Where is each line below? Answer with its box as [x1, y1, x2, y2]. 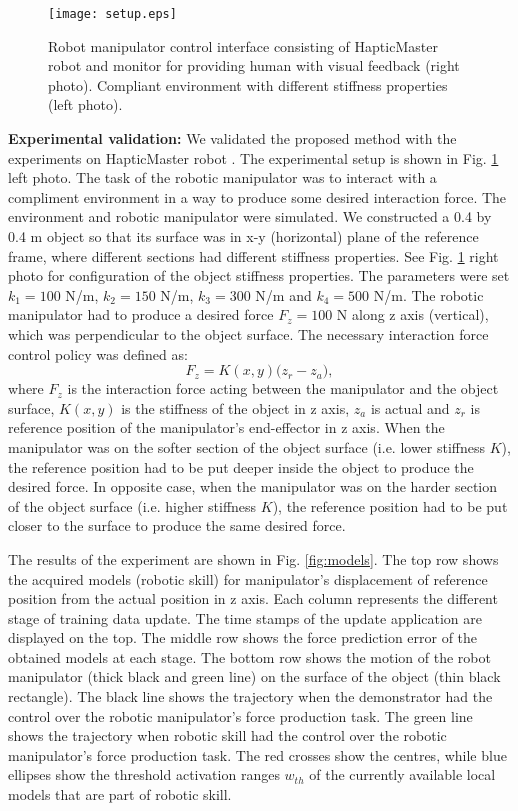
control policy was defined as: [8, 343, 188, 364]
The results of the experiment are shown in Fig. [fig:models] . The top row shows [8, 548, 499, 569]
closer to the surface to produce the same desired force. [8, 515, 346, 536]
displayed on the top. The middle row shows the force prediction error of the [8, 627, 478, 648]
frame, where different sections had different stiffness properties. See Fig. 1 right [8, 245, 499, 266]
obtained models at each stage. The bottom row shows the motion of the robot [8, 646, 491, 667]
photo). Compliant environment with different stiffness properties [48, 74, 448, 95]
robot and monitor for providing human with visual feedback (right [48, 55, 460, 76]
